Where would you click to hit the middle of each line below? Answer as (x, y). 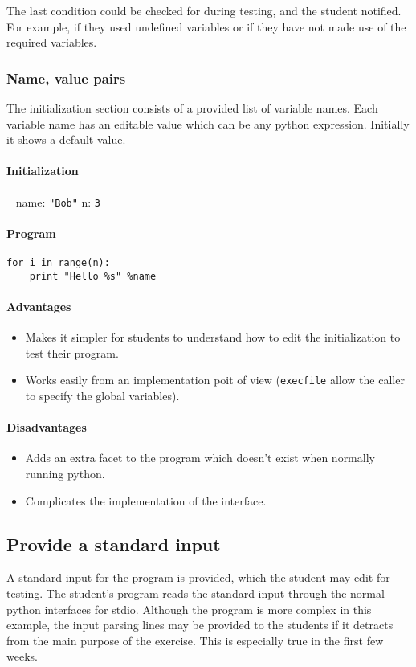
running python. (65, 473)
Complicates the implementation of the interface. (146, 500)
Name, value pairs (66, 78)
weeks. (22, 656)
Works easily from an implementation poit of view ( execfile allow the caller (215, 380)
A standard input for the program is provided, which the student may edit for (198, 577)
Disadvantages (47, 427)
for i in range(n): (58, 263)
